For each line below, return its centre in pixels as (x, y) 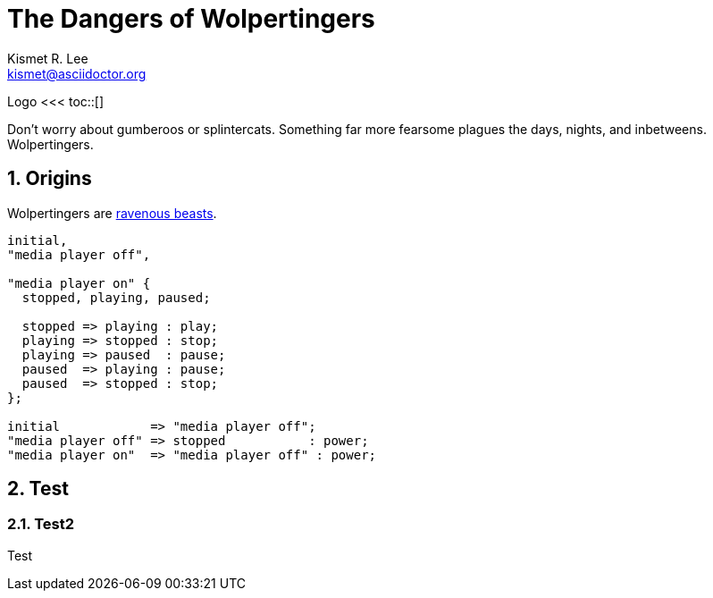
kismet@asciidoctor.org (77, 73)
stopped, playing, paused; (116, 297)
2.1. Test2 (41, 524)
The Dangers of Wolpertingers (191, 19)
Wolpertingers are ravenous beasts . (112, 213)
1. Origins (50, 179)
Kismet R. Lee (48, 58)
